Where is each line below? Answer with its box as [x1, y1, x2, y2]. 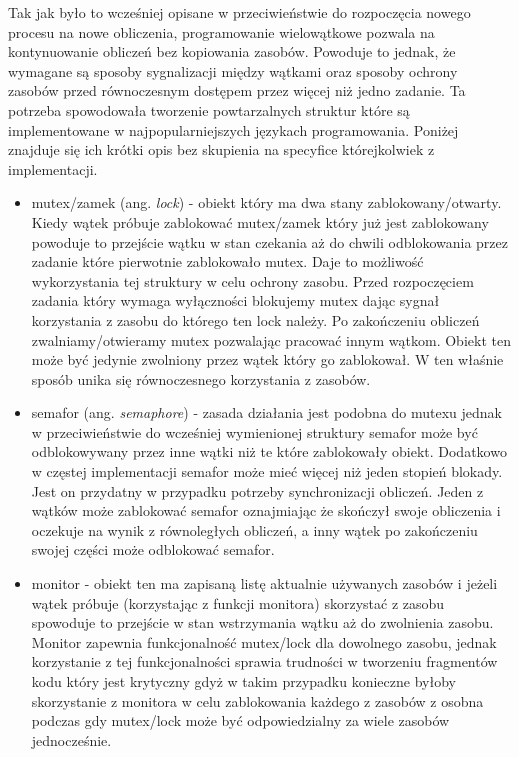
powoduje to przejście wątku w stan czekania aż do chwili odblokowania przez [31, 231, 508, 252]
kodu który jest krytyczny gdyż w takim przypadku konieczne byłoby [31, 671, 456, 691]
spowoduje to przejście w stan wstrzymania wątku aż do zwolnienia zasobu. [31, 612, 494, 633]
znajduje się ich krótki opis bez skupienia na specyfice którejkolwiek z [8, 139, 435, 160]
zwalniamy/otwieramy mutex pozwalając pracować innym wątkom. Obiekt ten [31, 329, 511, 350]
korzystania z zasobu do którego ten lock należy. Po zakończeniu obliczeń [31, 309, 480, 330]
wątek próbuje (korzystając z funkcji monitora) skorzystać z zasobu [31, 592, 445, 613]
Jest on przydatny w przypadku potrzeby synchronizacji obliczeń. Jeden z [31, 480, 484, 501]
